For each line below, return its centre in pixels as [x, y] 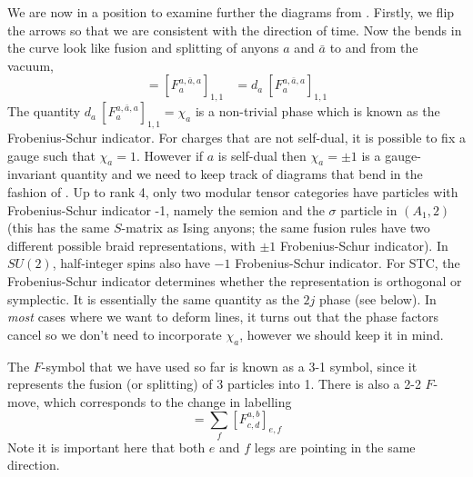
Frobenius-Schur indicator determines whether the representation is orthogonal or [235, 280]
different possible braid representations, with [131, 245]
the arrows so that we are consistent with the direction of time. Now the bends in [235, 30]
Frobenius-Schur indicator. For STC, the [347, 263]
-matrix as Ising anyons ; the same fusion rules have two [276, 228]
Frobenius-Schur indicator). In [364, 245]
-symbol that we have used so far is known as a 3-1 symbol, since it [229, 366]
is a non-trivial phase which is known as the [317, 111]
